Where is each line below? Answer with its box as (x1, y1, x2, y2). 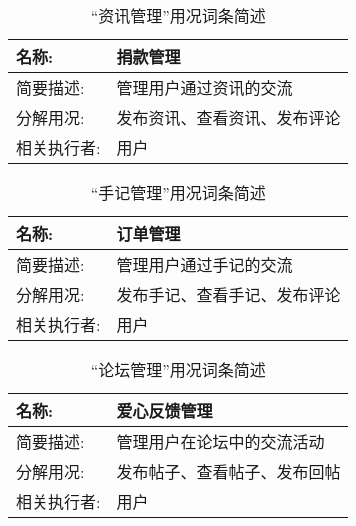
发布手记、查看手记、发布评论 (116, 283, 341, 306)
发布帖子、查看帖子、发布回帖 (116, 460, 341, 483)
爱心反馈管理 (116, 399, 213, 422)
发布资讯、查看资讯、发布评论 (116, 106, 341, 129)
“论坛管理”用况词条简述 (90, 358, 266, 381)
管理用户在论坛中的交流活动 (116, 430, 325, 453)
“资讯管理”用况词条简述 (90, 4, 266, 27)
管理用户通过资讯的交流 (116, 76, 293, 99)
